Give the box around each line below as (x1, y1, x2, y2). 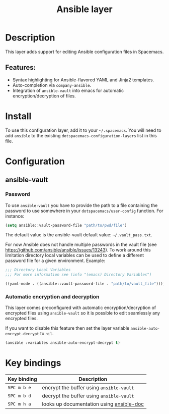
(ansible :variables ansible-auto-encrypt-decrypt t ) (5, 340, 121, 345)
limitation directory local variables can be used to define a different (5, 252, 144, 258)
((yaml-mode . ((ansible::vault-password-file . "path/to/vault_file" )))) (5, 281, 165, 286)
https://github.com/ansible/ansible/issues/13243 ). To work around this (5, 247, 151, 253)
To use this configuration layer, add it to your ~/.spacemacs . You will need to (5, 127, 162, 133)
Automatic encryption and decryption (5, 293, 100, 300)
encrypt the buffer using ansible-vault (42, 384, 134, 391)
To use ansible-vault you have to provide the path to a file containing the (5, 202, 158, 208)
